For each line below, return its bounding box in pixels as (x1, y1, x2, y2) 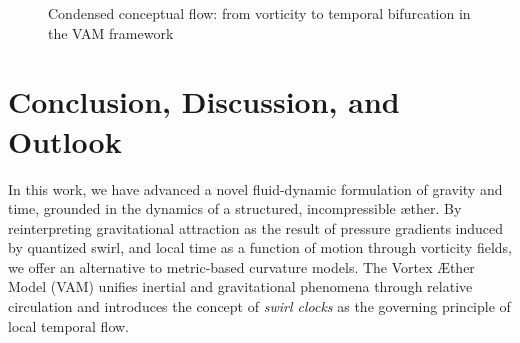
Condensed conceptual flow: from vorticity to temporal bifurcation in (48, 3, 471, 23)
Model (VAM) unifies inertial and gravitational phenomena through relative (8, 276, 473, 297)
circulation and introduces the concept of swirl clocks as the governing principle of (8, 296, 511, 317)
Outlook (8, 120, 122, 161)
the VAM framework (48, 22, 174, 43)
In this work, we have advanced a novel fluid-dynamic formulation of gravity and (8, 178, 503, 199)
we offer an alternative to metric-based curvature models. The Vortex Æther (8, 256, 475, 277)
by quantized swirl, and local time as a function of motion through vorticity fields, (8, 237, 512, 258)
